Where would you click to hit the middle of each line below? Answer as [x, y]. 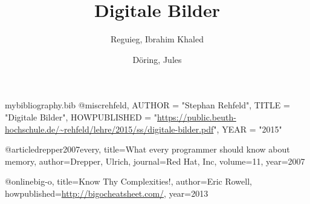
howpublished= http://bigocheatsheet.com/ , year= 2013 [107, 193]
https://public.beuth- [197, 117]
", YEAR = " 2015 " [248, 129]
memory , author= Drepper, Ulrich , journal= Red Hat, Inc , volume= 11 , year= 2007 [155, 161]
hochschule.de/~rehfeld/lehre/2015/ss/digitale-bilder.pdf [109, 129]
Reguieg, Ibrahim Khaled [157, 39]
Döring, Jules [157, 59]
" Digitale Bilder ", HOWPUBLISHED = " [81, 117]
